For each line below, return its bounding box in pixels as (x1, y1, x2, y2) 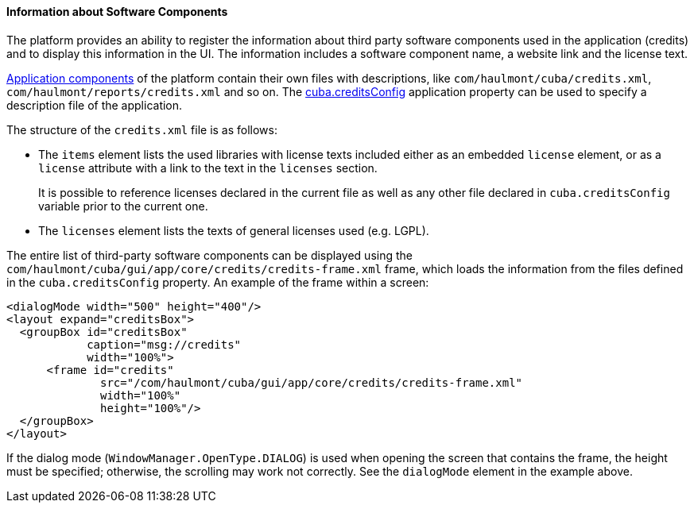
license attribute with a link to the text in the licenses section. (38, 160, 378, 175)
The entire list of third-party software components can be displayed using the (6, 248, 413, 262)
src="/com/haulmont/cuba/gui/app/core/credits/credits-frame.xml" (100, 376, 523, 389)
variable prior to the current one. (38, 199, 208, 213)
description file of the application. (6, 98, 183, 112)
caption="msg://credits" (87, 337, 242, 351)
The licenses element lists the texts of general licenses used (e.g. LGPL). (38, 223, 429, 237)
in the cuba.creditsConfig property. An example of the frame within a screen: (6, 275, 429, 289)
